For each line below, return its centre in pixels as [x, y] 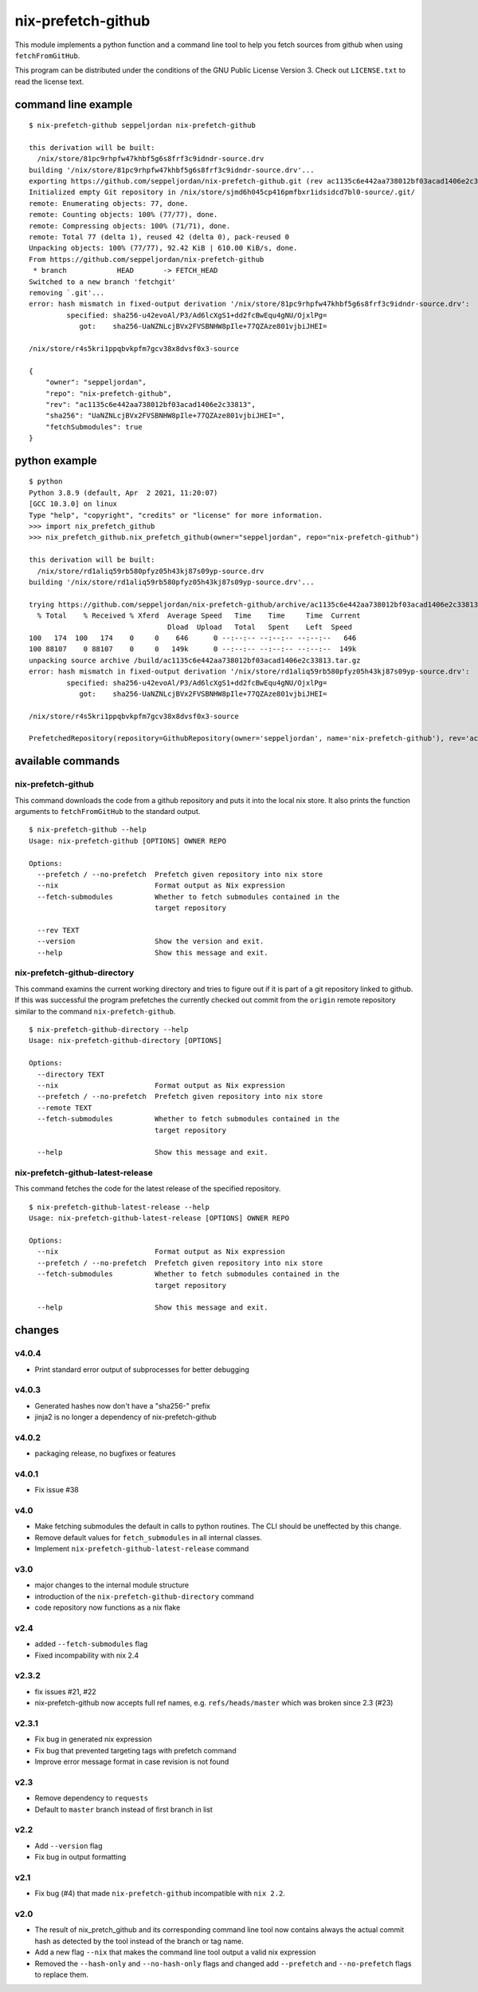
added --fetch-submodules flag [91, 1644]
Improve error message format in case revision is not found [132, 1762]
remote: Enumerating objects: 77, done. [109, 203]
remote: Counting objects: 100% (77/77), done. [123, 215]
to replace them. [62, 1974]
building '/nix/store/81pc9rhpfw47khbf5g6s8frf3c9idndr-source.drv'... [172, 170]
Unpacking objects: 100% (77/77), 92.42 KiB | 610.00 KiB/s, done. [163, 248]
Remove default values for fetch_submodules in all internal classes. [149, 1537]
